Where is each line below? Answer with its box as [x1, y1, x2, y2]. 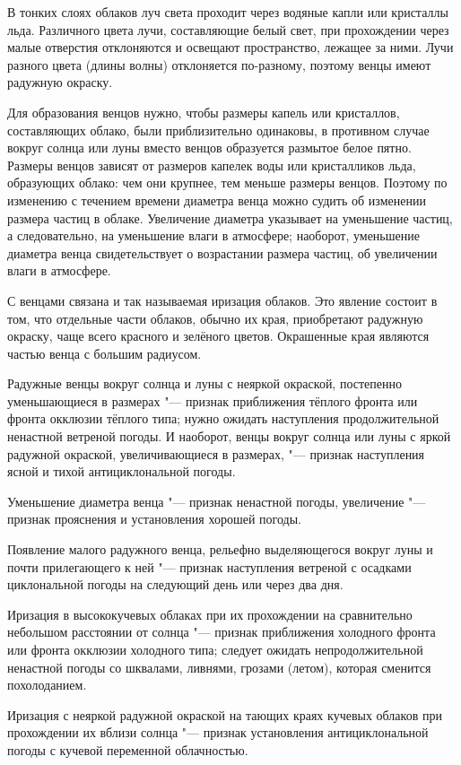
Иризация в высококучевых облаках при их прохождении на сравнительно [7, 604, 413, 623]
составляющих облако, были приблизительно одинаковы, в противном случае [7, 120, 430, 139]
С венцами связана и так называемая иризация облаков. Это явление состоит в [7, 291, 438, 309]
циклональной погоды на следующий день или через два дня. [7, 575, 344, 594]
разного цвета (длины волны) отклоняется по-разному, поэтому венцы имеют [7, 55, 431, 74]
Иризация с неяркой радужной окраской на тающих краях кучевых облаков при [7, 705, 442, 724]
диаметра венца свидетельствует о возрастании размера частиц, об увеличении [7, 243, 438, 262]
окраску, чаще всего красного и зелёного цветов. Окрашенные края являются [7, 326, 430, 345]
